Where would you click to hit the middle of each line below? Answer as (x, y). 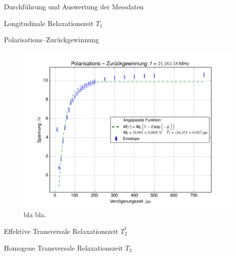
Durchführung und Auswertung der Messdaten (74, 6)
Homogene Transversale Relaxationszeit (63, 247)
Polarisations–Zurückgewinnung (52, 40)
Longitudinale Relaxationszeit (49, 23)
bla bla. (35, 214)
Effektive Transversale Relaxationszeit (61, 231)
